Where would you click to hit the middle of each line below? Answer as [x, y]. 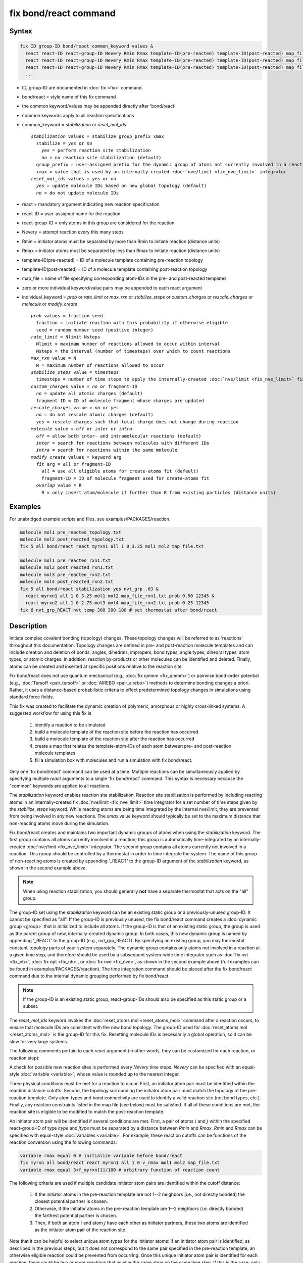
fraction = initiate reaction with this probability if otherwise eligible [132, 323]
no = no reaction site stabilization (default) [101, 157]
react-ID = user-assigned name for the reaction [71, 213]
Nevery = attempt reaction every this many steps [73, 232]
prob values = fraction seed [67, 315]
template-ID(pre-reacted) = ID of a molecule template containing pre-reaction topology [112, 260]
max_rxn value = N [54, 358]
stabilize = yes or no [64, 143]
